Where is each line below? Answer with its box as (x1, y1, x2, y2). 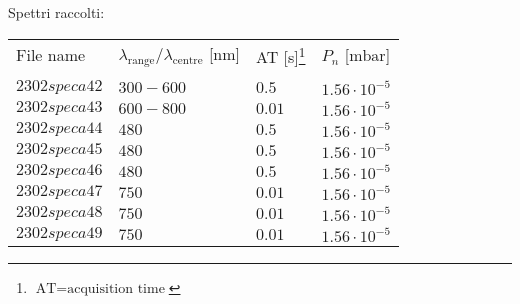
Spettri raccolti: (8, 2, 105, 22)
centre (172, 55, 203, 67)
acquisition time (67, 281, 165, 296)
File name (16, 43, 86, 67)
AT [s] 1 (256, 41, 306, 68)
